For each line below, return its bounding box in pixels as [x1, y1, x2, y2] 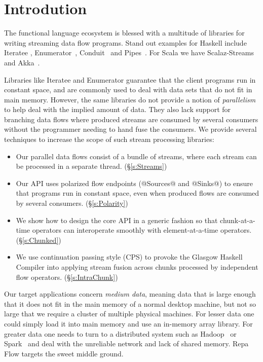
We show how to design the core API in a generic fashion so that [16, 214, 218, 225]
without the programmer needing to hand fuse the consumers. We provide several [4, 124, 257, 134]
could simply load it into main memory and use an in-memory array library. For [4, 318, 253, 329]
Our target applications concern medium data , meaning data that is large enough [4, 288, 256, 299]
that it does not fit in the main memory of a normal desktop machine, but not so [4, 298, 256, 309]
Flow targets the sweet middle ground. [4, 348, 124, 358]
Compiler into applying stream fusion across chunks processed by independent [16, 262, 258, 272]
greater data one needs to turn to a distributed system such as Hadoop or [4, 328, 237, 339]
